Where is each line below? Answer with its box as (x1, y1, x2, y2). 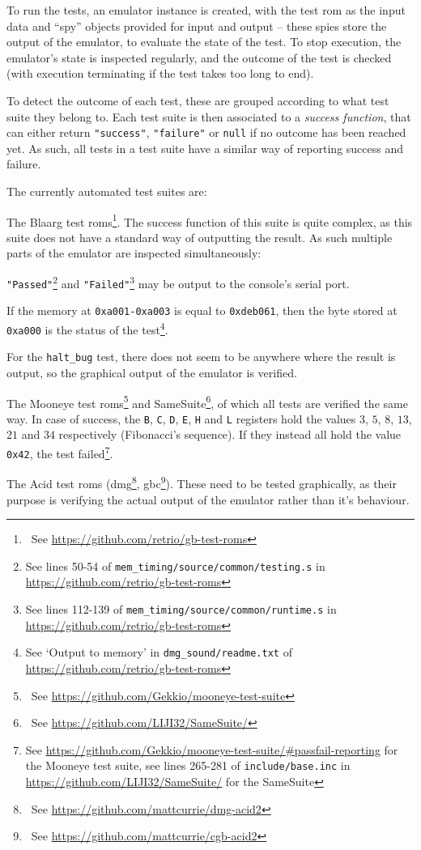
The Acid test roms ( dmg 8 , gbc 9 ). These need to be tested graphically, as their (6, 473, 397, 492)
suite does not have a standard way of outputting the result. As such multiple (6, 228, 393, 245)
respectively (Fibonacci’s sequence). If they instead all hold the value (58, 426, 402, 443)
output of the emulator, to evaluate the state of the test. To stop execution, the (6, 33, 402, 50)
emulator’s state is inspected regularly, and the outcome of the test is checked (6, 49, 392, 66)
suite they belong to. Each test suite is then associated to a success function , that (6, 108, 411, 125)
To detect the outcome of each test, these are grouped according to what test (6, 91, 389, 108)
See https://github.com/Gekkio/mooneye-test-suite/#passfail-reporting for (25, 741, 398, 758)
